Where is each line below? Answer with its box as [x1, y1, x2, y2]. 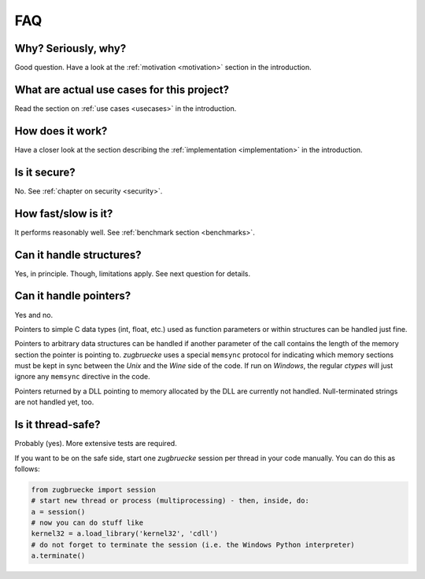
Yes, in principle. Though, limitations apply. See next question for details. [14, 268, 251, 278]
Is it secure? [14, 165, 76, 179]
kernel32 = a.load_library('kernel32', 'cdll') [31, 529, 218, 538]
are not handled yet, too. [14, 397, 94, 407]
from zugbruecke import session [31, 485, 157, 494]
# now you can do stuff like [31, 518, 144, 527]
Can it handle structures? [14, 248, 142, 261]
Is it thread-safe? [14, 418, 101, 432]
